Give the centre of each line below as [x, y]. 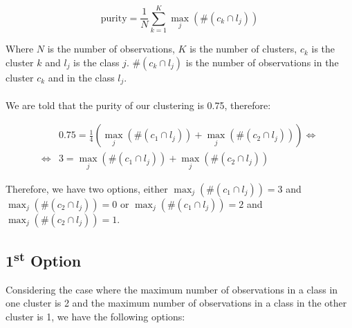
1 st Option [44, 259]
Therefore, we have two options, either [87, 188]
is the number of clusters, [243, 49]
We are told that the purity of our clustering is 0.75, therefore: [138, 105]
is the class [96, 62]
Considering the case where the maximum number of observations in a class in [172, 289]
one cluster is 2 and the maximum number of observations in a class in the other [176, 303]
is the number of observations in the [262, 62]
